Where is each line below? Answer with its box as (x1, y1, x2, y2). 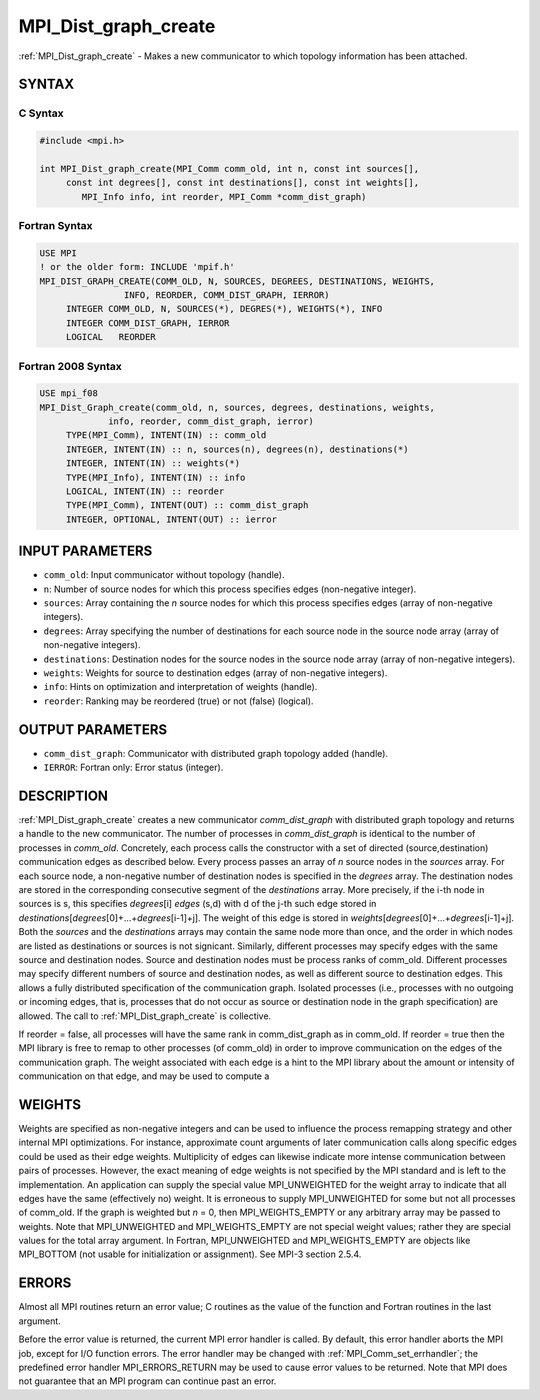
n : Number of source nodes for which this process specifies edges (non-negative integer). (43, 583, 417, 595)
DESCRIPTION (18, 787, 109, 804)
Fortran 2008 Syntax (18, 359, 122, 373)
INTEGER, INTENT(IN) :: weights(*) (65, 458, 240, 469)
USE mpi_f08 (39, 388, 99, 399)
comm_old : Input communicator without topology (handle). (43, 569, 285, 581)
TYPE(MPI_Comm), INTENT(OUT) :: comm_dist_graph (65, 500, 309, 511)
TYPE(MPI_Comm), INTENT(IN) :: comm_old (65, 430, 267, 441)
